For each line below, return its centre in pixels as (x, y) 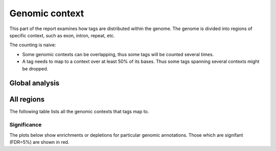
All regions (27, 99)
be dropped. (35, 68)
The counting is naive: (33, 45)
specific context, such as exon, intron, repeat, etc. (62, 35)
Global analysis (34, 83)
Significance (26, 125)
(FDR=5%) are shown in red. (39, 142)
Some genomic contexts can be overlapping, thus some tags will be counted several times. (118, 54)
